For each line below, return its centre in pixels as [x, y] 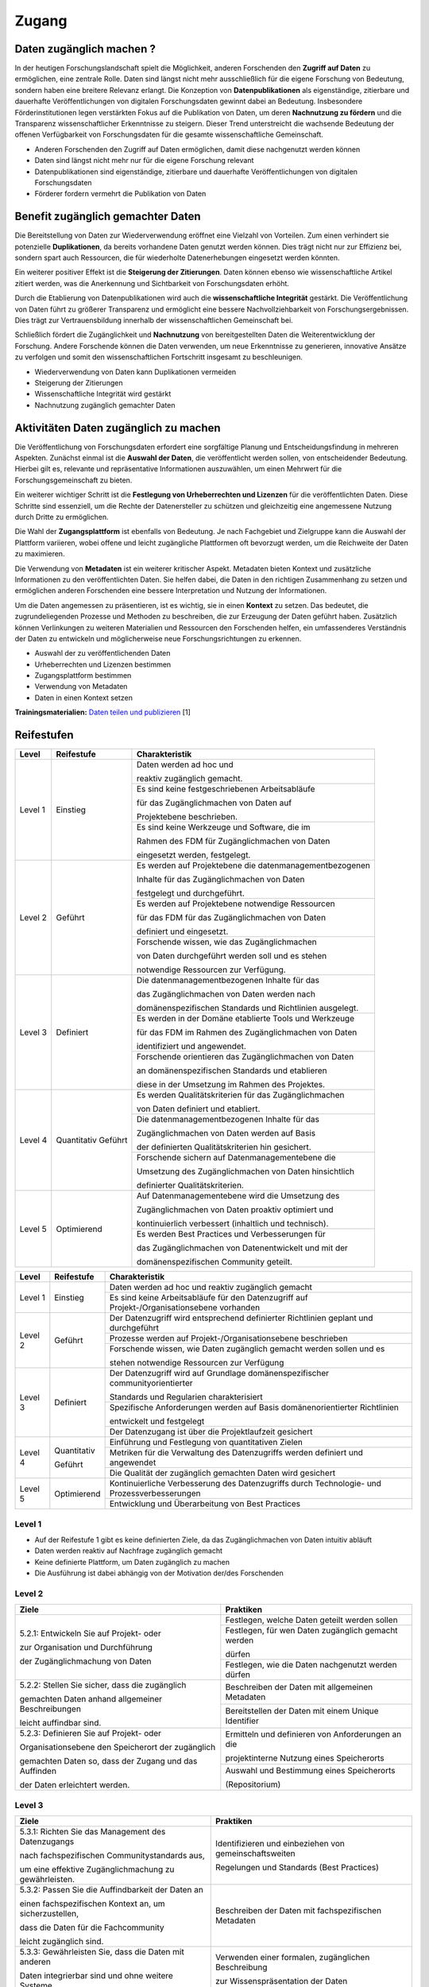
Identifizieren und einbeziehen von [280, 1843]
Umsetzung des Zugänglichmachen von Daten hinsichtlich [245, 1172]
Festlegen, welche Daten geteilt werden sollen [311, 1620]
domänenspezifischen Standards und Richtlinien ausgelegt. [247, 1008]
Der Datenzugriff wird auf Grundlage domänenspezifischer [219, 1373]
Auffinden [38, 1771]
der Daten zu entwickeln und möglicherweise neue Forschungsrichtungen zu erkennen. [158, 638]
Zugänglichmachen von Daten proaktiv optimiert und [235, 1210]
